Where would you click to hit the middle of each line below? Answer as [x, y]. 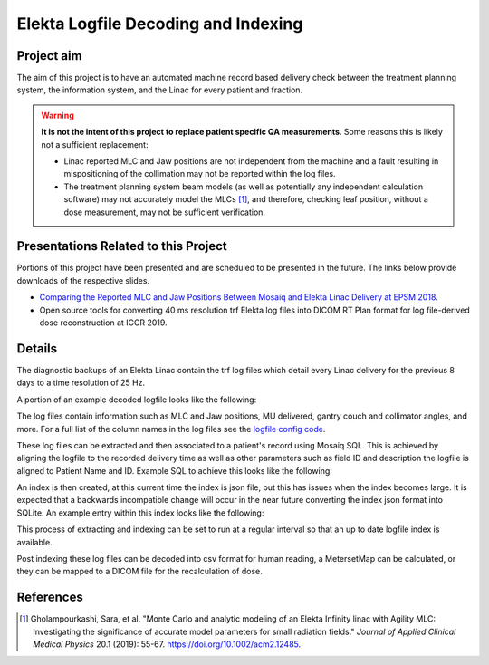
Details [37, 348]
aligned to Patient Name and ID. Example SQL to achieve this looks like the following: [174, 470]
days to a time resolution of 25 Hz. [81, 383]
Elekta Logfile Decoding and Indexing [160, 24]
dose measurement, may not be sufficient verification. [165, 212]
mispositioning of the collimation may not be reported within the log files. [200, 174]
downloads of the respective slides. [83, 280]
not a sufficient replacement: [95, 144]
